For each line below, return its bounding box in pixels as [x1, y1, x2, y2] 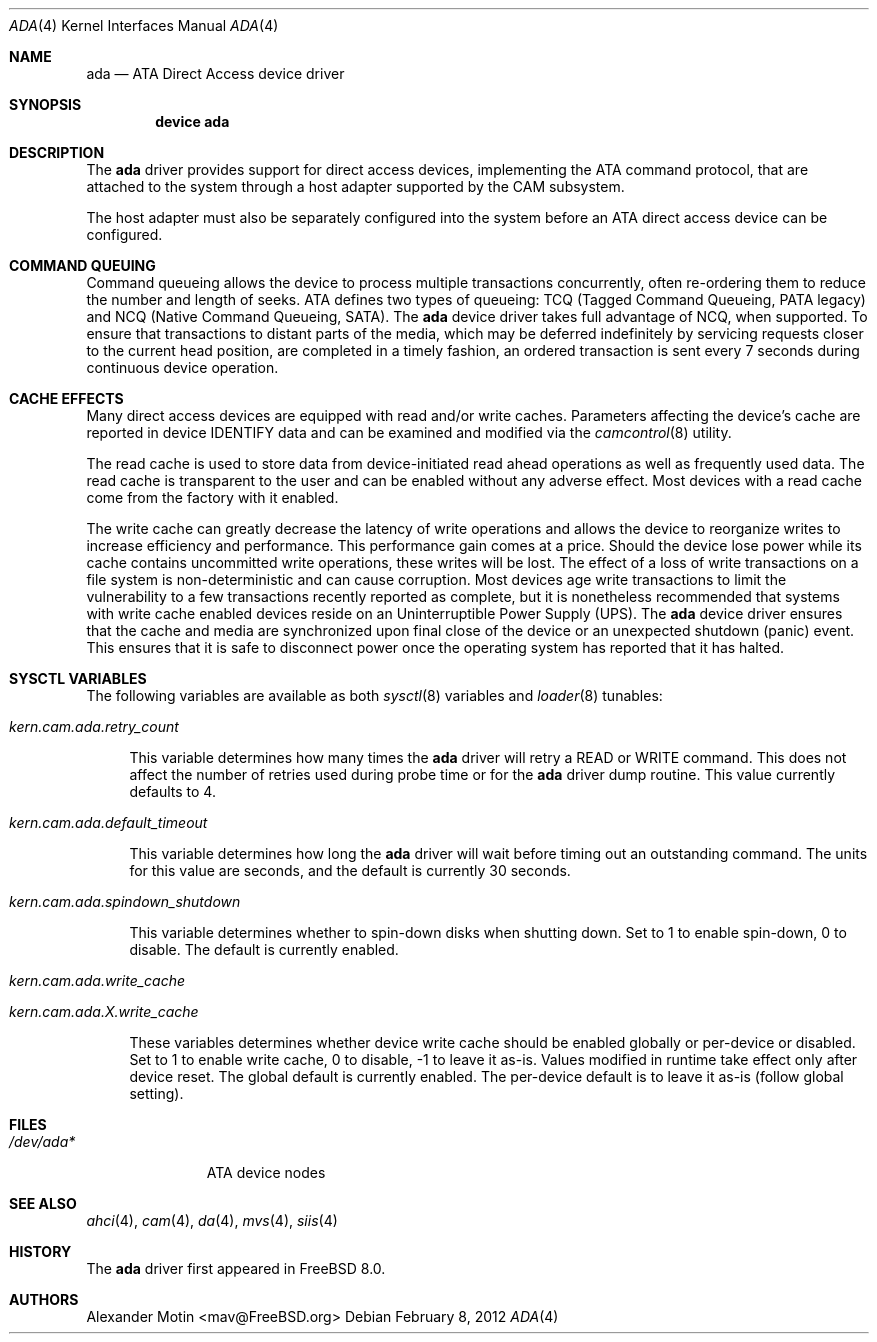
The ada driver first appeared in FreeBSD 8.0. [86, 1260, 386, 1277]
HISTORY [9, 1243, 72, 1260]
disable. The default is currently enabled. [129, 941, 399, 958]
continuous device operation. [86, 359, 279, 376]
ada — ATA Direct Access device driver [86, 65, 345, 82]
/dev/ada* [9, 1133, 76, 1150]
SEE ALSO [9, 1195, 77, 1212]
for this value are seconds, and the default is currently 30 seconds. [129, 862, 571, 879]
